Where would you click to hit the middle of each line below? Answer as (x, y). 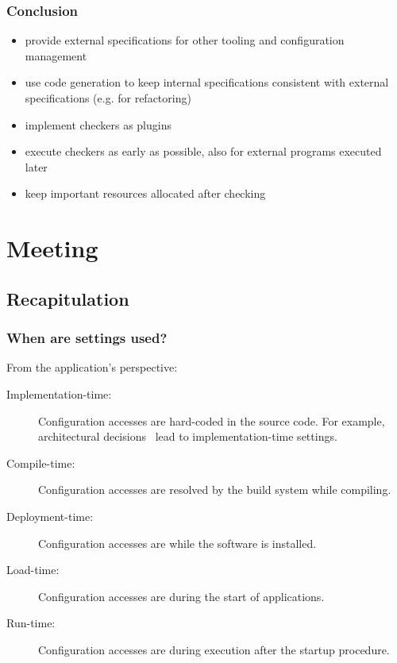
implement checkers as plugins (98, 124)
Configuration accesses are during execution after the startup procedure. (214, 649)
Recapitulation (68, 298)
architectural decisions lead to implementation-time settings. (188, 436)
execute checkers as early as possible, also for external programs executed (203, 151)
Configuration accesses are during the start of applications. (181, 596)
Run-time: (31, 623)
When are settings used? (87, 338)
